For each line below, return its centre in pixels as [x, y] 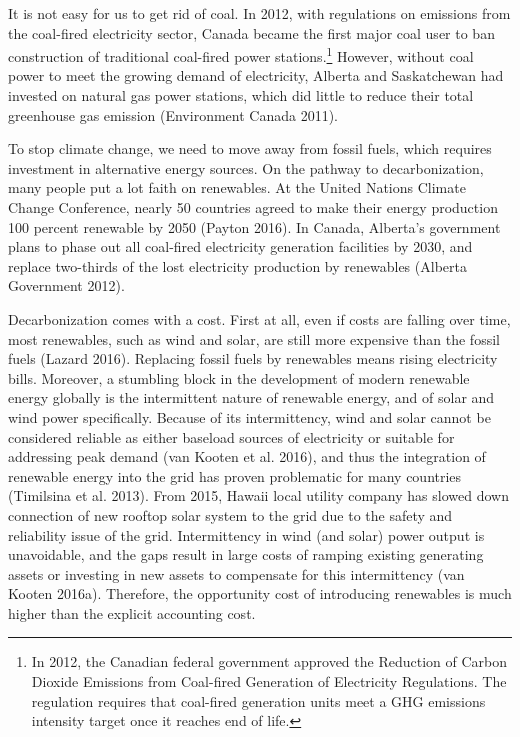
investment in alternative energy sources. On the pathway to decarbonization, [246, 167]
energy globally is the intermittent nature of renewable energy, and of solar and [251, 397]
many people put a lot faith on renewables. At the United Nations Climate [237, 187]
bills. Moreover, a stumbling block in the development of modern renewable [239, 377]
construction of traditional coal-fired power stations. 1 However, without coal [241, 54]
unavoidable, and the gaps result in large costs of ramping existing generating [246, 554]
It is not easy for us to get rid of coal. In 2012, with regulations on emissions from [259, 13]
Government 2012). [66, 285]
